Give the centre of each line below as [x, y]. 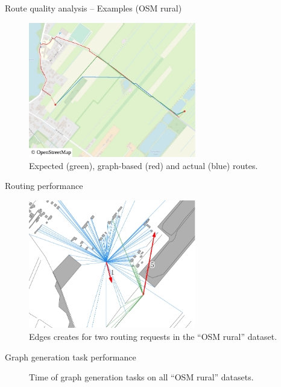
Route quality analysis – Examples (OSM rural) [93, 8]
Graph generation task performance [71, 357]
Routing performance [44, 186]
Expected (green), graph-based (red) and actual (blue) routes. [144, 165]
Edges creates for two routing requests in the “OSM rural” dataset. [153, 336]
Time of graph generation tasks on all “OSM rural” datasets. [141, 377]
